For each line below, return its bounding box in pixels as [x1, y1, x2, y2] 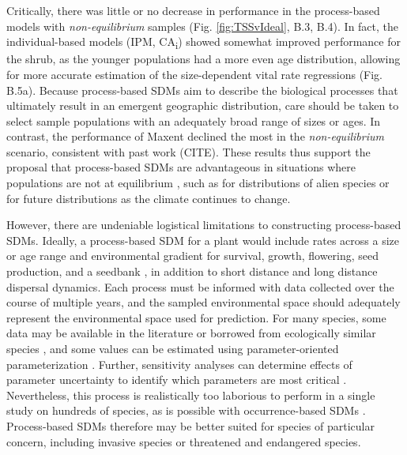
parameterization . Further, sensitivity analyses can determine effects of [6, 355, 352, 372]
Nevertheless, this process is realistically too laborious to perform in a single [6, 386, 375, 403]
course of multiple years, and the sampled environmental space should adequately [6, 294, 401, 310]
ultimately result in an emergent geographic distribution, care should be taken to [6, 97, 399, 114]
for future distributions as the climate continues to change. [6, 190, 291, 206]
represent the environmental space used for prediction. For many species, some [6, 309, 386, 325]
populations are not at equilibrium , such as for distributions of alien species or [6, 175, 390, 191]
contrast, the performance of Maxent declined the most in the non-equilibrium [6, 128, 384, 145]
